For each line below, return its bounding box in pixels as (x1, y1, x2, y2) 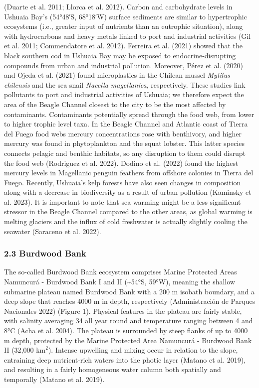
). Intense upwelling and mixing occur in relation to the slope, (48, 345, 238, 355)
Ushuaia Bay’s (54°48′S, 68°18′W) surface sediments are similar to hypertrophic (4, 11, 247, 21)
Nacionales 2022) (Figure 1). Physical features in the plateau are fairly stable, (4, 305, 242, 316)
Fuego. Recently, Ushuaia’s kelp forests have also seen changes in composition (4, 177, 241, 187)
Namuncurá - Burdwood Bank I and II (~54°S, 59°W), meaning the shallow (4, 276, 235, 287)
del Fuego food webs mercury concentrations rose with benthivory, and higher (4, 128, 242, 138)
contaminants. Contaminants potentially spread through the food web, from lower (4, 109, 255, 119)
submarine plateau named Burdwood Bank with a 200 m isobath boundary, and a (4, 286, 255, 296)
